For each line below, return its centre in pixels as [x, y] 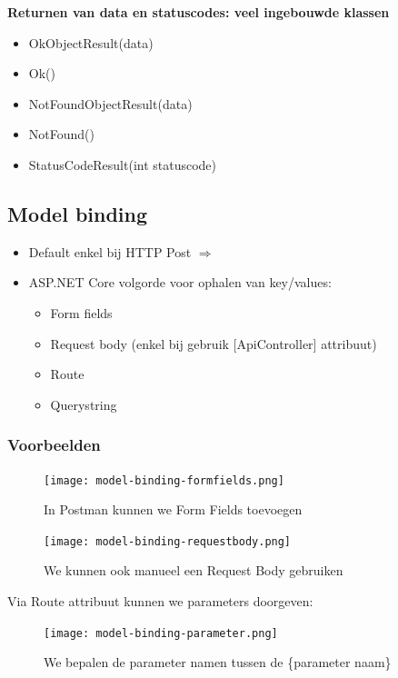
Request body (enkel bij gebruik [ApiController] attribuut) [214, 343]
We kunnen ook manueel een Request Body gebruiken [194, 570]
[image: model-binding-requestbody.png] [168, 541]
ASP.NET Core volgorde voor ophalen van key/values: [180, 282]
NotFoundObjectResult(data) [110, 103]
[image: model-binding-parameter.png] [161, 633]
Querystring [84, 404]
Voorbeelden [54, 445]
